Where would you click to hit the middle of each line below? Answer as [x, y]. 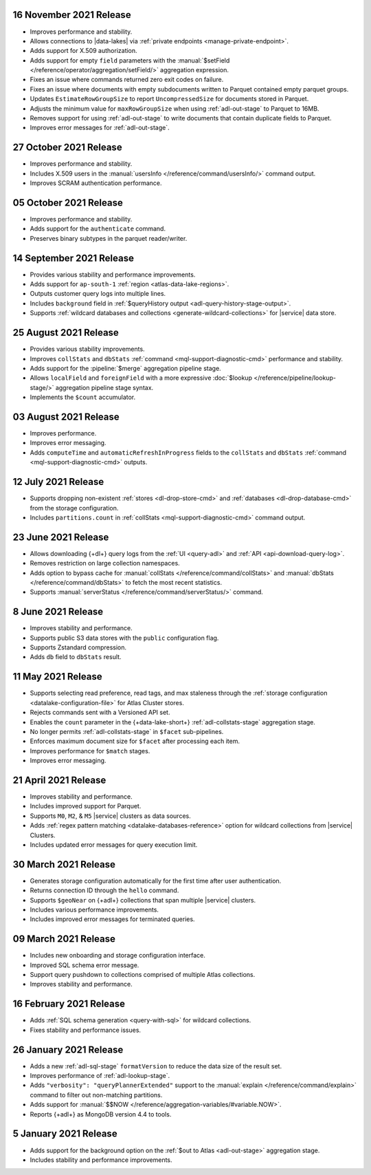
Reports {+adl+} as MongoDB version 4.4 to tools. [101, 1114]
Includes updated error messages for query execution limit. [114, 844]
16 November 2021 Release [72, 15]
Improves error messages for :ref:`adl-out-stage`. [100, 128]
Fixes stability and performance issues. [85, 1030]
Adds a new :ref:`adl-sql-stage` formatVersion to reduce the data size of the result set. [156, 1066]
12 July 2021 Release [58, 482]
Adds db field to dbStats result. [76, 657]
